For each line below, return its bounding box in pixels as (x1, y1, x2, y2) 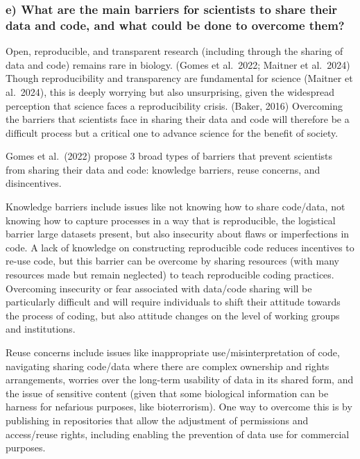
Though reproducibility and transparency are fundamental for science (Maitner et (6, 71, 353, 85)
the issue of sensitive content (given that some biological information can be (6, 385, 329, 400)
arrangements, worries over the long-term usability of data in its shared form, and (6, 372, 354, 387)
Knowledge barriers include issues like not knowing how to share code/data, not (6, 199, 345, 214)
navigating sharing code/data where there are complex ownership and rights (6, 358, 329, 373)
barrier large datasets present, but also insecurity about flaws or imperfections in (6, 226, 350, 241)
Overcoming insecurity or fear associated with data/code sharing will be (6, 281, 312, 295)
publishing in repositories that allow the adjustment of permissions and (6, 412, 309, 427)
